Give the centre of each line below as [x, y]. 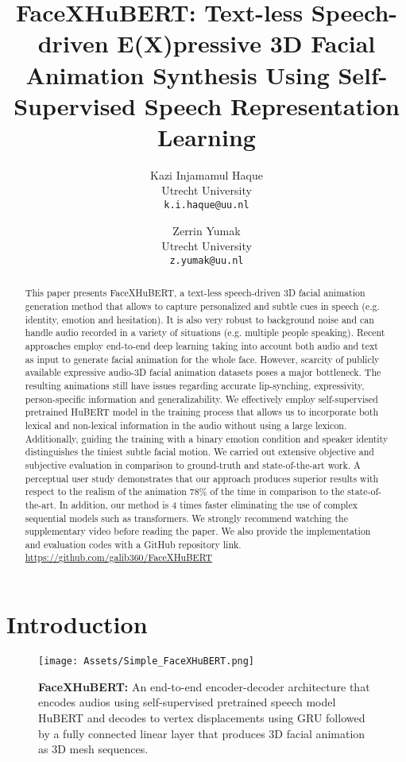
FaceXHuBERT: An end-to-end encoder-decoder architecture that [204, 686]
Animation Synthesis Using [178, 74]
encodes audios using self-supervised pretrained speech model [187, 702]
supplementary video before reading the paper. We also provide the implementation [198, 531]
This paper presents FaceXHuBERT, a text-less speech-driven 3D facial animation [195, 293]
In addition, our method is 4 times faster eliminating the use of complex [208, 504]
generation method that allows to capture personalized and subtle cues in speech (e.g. [202, 306]
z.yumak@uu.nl [207, 260]
